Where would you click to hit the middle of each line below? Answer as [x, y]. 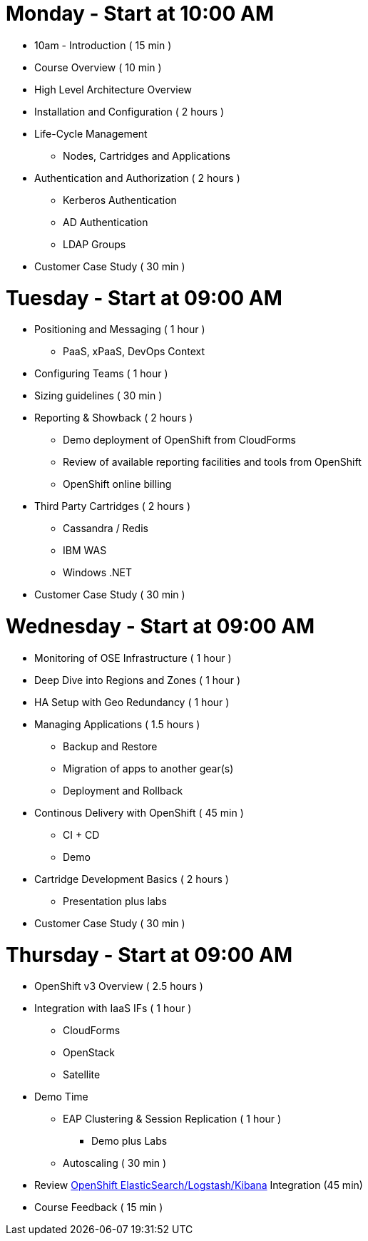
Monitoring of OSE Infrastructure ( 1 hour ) [133, 658]
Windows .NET [97, 573]
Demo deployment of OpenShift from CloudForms [179, 440]
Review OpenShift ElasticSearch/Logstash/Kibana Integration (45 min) [199, 1185]
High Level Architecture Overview [113, 89]
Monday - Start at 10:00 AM [140, 14]
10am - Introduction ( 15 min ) [103, 45]
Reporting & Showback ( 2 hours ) [114, 418]
